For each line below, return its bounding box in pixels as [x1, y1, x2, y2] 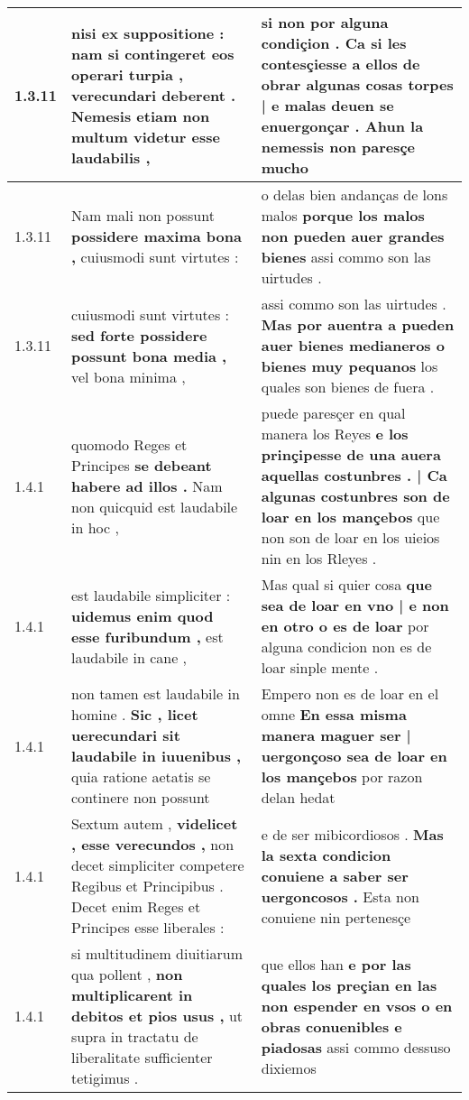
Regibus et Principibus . [71, 875, 224, 896]
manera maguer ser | [261, 725, 411, 745]
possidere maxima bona [71, 226, 242, 246]
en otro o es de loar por [261, 615, 429, 636]
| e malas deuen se [261, 95, 394, 116]
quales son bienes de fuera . [261, 376, 435, 397]
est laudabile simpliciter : [71, 584, 231, 605]
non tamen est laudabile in [71, 683, 240, 704]
